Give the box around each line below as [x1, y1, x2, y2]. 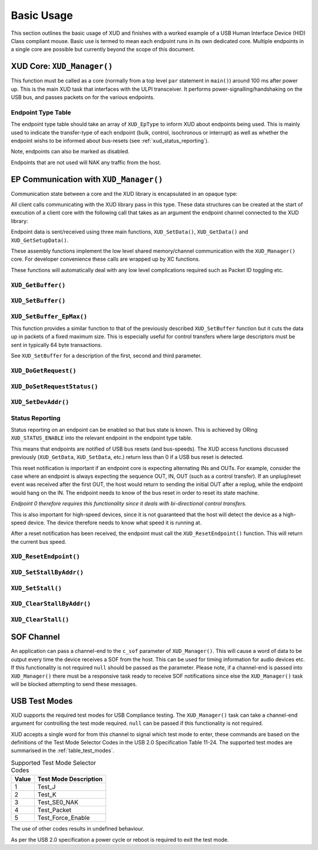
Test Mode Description [37, 775, 103, 783]
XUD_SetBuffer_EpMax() [11, 313, 88, 320]
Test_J [37, 783, 56, 791]
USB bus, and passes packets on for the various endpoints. [11, 94, 155, 101]
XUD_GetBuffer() [11, 281, 66, 289]
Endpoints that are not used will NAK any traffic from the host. [11, 159, 161, 166]
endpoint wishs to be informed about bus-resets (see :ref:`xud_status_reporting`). [11, 137, 209, 144]
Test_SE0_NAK [37, 798, 79, 806]
